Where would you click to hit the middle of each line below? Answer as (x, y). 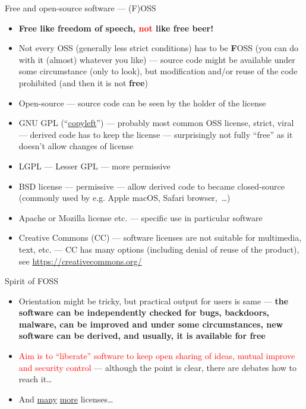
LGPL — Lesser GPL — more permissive (94, 166)
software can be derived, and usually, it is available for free (142, 336)
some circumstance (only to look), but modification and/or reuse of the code (158, 71)
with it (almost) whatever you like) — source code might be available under (157, 59)
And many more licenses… (66, 399)
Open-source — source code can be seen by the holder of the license (142, 103)
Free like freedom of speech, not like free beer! (116, 28)
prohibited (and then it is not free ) (83, 82)
